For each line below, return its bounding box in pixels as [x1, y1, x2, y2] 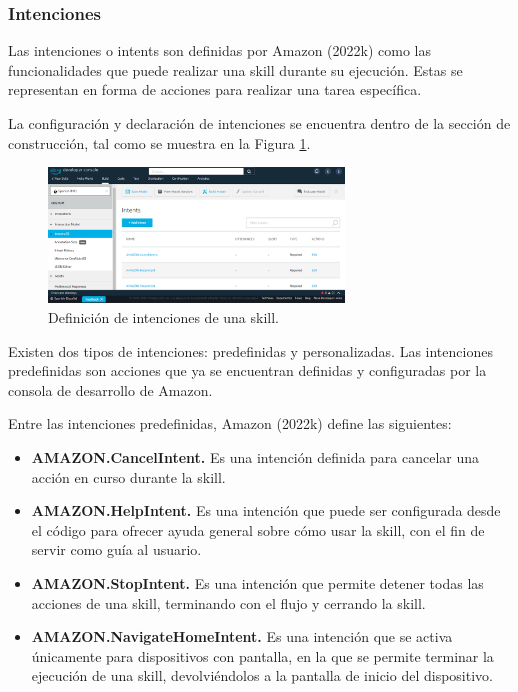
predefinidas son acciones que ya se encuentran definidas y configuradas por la [8, 360, 487, 381]
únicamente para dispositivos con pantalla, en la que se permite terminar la [31, 645, 494, 666]
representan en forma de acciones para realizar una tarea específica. [8, 79, 422, 100]
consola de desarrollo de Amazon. [8, 379, 213, 400]
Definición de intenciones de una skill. [48, 307, 279, 327]
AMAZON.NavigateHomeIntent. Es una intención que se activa [31, 626, 453, 647]
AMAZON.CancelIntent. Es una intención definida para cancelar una [31, 446, 480, 467]
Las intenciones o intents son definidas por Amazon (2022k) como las [8, 40, 431, 61]
